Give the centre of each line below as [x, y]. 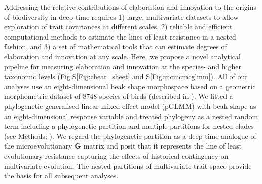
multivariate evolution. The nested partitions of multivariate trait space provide [128, 165]
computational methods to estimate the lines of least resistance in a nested [120, 36]
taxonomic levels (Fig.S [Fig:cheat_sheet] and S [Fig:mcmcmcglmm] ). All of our [126, 76]
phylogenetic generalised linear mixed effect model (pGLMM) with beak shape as [130, 106]
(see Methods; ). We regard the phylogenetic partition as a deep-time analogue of [130, 136]
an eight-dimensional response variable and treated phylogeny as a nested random [131, 116]
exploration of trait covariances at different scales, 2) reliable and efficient [118, 27]
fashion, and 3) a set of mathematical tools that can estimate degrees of [116, 46]
